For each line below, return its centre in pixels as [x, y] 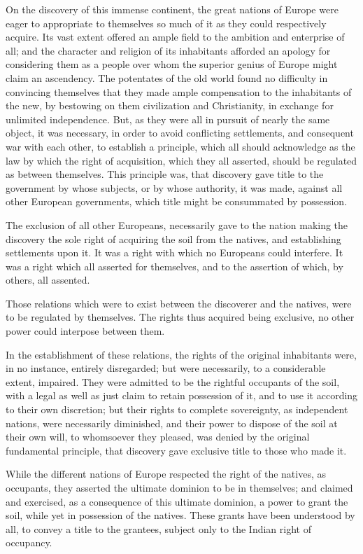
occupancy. [29, 542]
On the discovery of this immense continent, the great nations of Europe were [172, 9]
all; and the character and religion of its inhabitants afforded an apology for [168, 50]
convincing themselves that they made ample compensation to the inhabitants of [179, 91]
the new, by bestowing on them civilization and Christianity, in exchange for [170, 105]
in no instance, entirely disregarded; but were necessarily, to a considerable [166, 368]
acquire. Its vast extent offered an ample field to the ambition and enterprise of [175, 37]
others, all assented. [48, 280]
